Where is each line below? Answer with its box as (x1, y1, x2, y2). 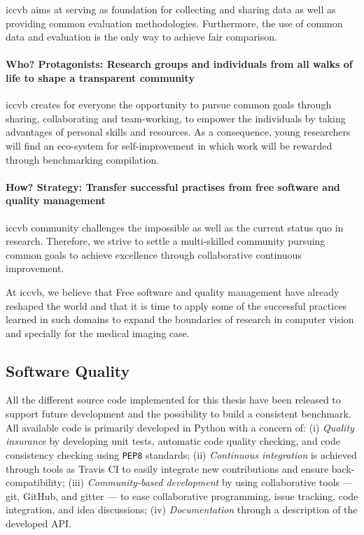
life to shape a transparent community (6, 70, 195, 85)
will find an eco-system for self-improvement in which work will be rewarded (6, 138, 332, 152)
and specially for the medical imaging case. (6, 325, 190, 340)
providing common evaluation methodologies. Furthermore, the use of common (6, 15, 343, 30)
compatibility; (6, 475, 65, 490)
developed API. (6, 515, 71, 530)
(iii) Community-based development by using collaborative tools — (68, 475, 353, 490)
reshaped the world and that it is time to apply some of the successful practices (6, 298, 347, 313)
